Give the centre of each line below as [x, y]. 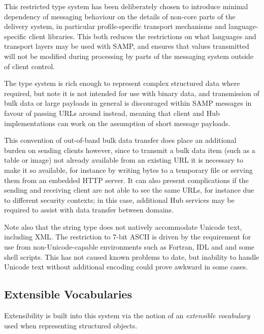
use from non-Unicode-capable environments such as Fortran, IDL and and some [129, 247]
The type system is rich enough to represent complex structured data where [122, 83]
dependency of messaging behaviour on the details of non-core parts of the [120, 16]
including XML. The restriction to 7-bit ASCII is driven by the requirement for [128, 237]
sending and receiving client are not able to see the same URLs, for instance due [129, 190]
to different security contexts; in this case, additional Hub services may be [119, 200]
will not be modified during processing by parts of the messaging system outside [129, 56]
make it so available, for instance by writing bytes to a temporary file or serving [128, 170]
